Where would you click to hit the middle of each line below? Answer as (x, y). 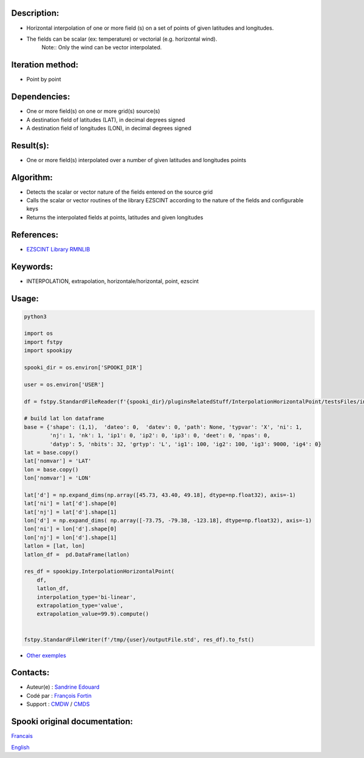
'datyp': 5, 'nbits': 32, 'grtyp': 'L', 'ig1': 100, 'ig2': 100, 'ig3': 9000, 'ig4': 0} (185, 444)
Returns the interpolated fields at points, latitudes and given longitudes (115, 217)
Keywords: (32, 266)
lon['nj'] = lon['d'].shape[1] (71, 537)
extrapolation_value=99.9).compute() (93, 614)
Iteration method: (45, 65)
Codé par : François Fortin (59, 695)
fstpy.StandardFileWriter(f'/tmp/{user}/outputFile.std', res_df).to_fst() (139, 640)
